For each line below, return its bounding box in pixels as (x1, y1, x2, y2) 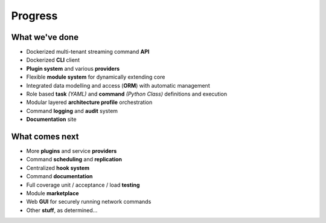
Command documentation (26, 173, 93, 180)
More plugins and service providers (26, 147, 117, 155)
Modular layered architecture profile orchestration (26, 99, 153, 106)
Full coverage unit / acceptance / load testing (26, 181, 140, 189)
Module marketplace (26, 190, 79, 197)
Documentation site (26, 115, 77, 123)
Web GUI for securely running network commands (26, 198, 152, 205)
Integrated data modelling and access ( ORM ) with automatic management (26, 82, 211, 89)
